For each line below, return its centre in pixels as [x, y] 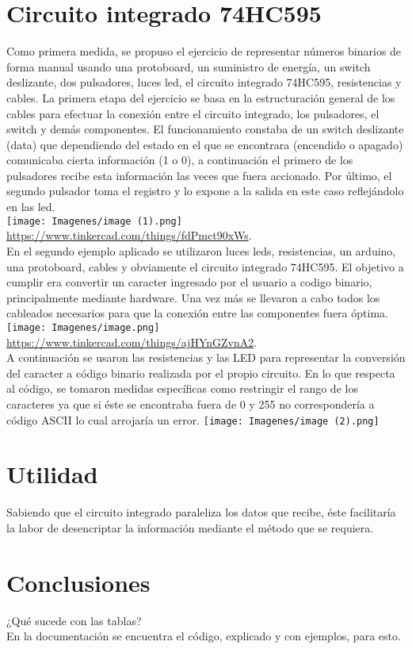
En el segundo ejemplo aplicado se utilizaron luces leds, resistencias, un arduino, [201, 250]
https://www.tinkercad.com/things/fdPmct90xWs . [129, 235]
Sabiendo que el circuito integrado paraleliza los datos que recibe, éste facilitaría [201, 512]
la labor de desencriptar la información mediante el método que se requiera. [190, 527]
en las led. [31, 207]
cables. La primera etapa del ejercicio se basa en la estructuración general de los [201, 97]
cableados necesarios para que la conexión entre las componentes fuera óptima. [197, 313]
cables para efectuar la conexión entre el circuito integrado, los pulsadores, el [193, 113]
